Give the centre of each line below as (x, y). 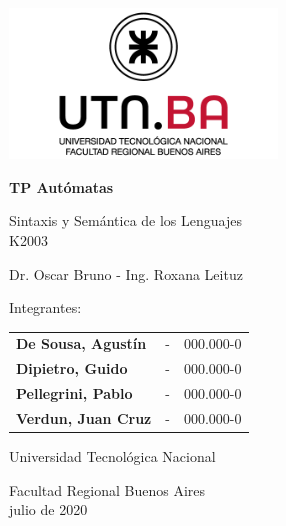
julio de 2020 (48, 509)
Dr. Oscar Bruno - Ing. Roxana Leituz (126, 273)
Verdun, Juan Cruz (84, 418)
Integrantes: (45, 307)
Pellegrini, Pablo (74, 393)
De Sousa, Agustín (81, 343)
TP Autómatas (61, 186)
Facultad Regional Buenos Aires (107, 489)
